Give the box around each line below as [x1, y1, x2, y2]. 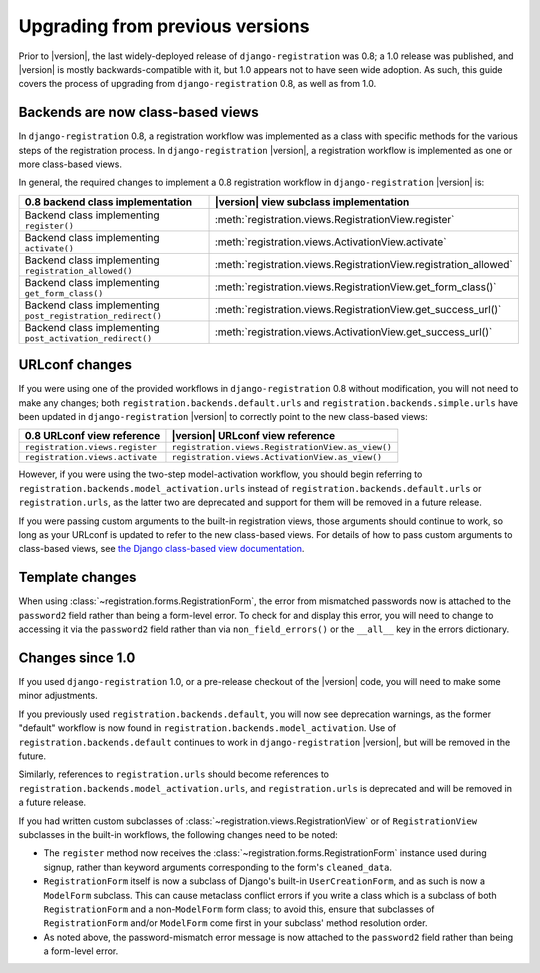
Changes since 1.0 [18, 649, 136, 666]
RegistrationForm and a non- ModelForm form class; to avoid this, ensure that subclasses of [43, 903, 435, 915]
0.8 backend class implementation [24, 195, 193, 209]
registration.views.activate [24, 452, 158, 463]
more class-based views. [18, 158, 122, 170]
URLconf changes [18, 356, 132, 374]
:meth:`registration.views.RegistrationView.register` [214, 213, 455, 227]
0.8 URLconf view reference [24, 429, 161, 443]
